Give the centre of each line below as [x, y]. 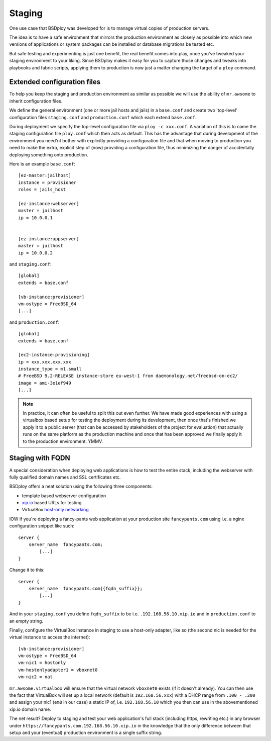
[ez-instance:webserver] [49, 203]
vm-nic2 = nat [35, 677]
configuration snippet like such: [42, 526]
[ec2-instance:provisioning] [54, 355]
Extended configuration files [55, 82]
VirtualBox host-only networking [55, 510]
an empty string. [26, 621]
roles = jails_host [42, 190]
